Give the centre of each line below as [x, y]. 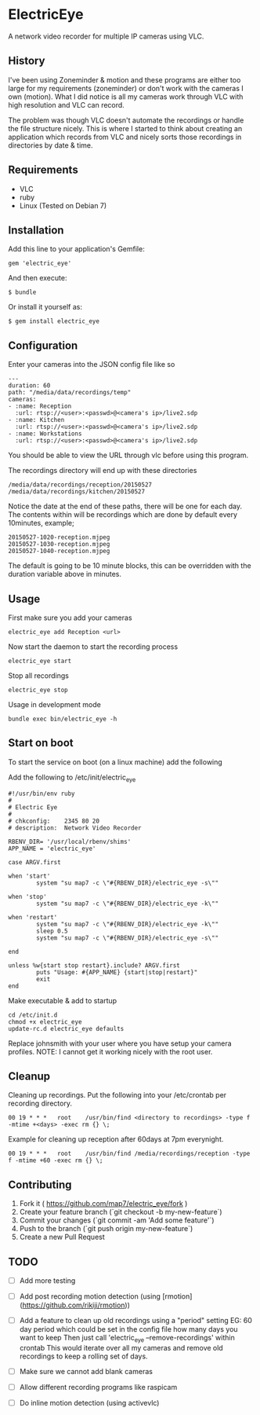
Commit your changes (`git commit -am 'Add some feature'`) [117, 1220]
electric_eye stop [38, 690]
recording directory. [40, 1103]
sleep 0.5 [52, 931]
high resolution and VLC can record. [67, 104]
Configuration [43, 345]
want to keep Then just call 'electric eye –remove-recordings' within [127, 1339]
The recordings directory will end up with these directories [103, 471]
